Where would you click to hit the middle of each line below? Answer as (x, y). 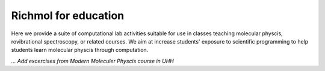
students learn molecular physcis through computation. (80, 50)
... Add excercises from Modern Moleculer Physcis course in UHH (93, 61)
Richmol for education (68, 16)
